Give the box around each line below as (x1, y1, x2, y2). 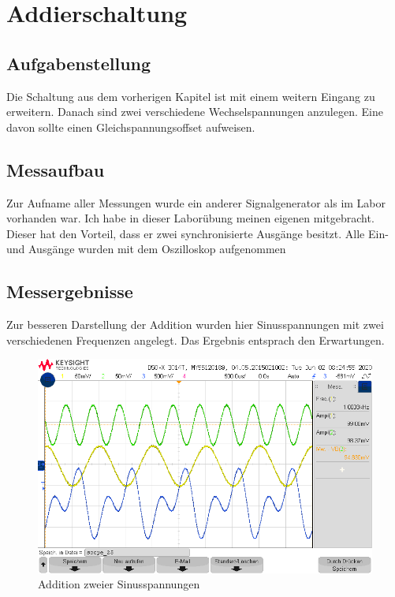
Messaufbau (6, 157, 105, 181)
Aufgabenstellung (6, 50, 151, 75)
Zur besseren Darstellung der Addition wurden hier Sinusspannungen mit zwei (6, 316, 384, 333)
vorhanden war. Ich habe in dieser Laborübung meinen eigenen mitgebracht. (6, 210, 375, 226)
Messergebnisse (6, 279, 133, 304)
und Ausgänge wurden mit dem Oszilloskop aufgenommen (6, 241, 286, 257)
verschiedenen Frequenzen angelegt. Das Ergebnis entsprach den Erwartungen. (6, 331, 385, 348)
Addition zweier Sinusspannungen (38, 576, 200, 592)
